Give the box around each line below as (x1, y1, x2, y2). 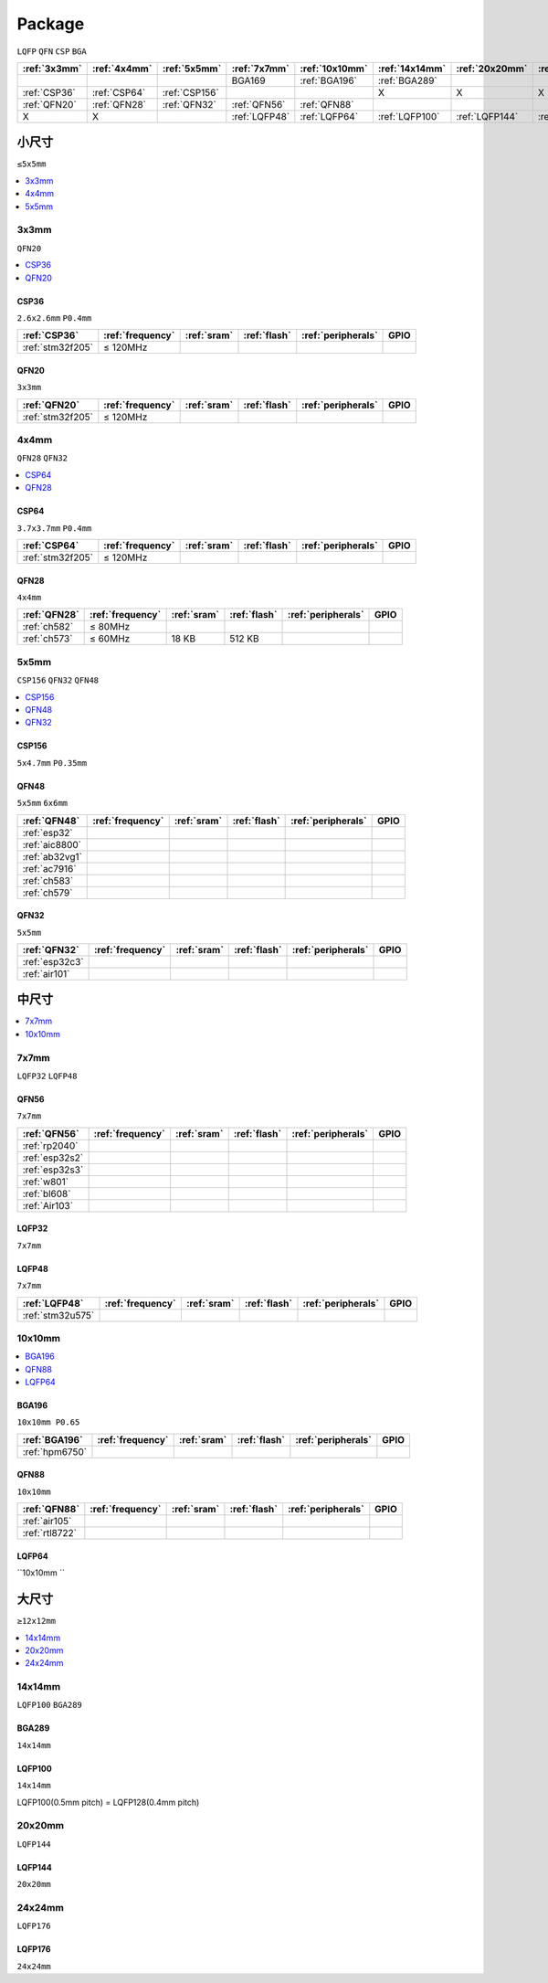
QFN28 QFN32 (16, 453, 68, 463)
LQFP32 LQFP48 (16, 1070, 78, 1081)
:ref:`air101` (22, 967, 70, 980)
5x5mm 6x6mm (16, 798, 68, 809)
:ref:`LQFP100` (377, 110, 440, 122)
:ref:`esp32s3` (22, 1163, 84, 1176)
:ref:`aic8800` (22, 838, 82, 851)
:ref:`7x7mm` (231, 62, 290, 75)
